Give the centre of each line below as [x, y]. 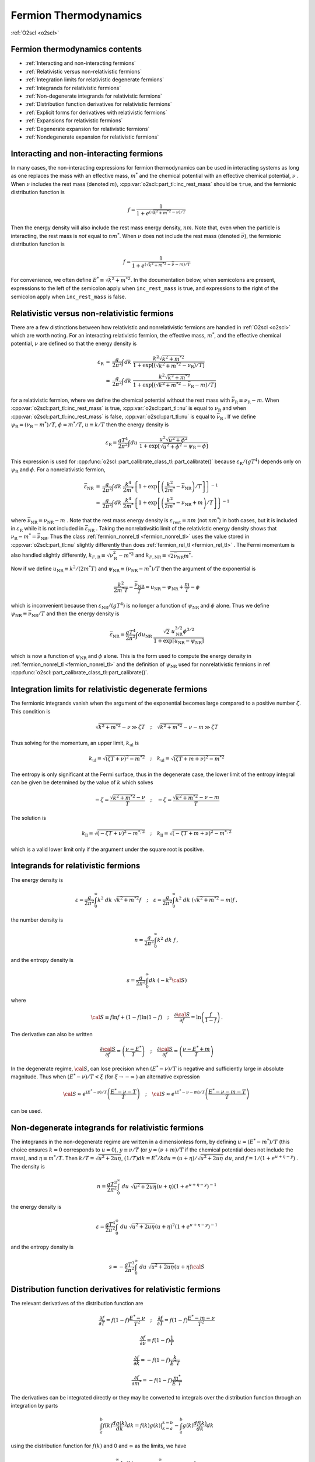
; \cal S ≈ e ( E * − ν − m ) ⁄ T [175, 1093]
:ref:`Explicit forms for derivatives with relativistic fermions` [96, 112]
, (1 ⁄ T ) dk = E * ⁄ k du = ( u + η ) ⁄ [159, 1158]
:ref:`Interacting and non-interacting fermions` [81, 63]
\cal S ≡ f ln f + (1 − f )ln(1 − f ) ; [130, 1017]
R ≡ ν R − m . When [257, 401]
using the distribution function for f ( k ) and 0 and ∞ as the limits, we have [99, 1446]
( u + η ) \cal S [190, 1267]
